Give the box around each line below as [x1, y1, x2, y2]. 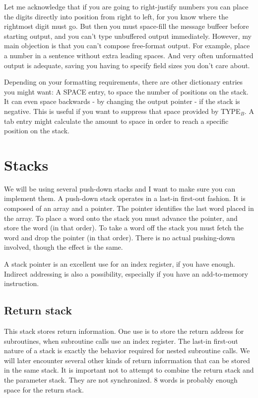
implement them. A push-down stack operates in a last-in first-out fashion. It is [4, 193, 246, 203]
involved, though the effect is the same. [4, 242, 123, 252]
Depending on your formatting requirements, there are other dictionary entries [4, 77, 243, 87]
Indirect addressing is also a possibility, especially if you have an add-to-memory [4, 268, 249, 279]
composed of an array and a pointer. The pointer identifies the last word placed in [4, 203, 254, 213]
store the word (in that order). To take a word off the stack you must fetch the [4, 222, 244, 233]
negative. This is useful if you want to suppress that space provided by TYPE [4, 105, 241, 116]
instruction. [4, 278, 39, 289]
